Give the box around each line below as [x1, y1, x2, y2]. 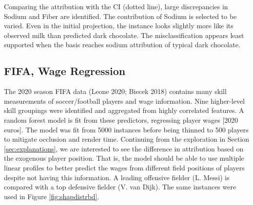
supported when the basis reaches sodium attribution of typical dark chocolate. [4, 39, 240, 50]
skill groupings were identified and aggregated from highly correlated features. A [4, 105, 244, 115]
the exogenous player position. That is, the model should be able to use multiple [4, 153, 244, 163]
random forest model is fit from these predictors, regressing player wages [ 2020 [4, 114, 238, 125]
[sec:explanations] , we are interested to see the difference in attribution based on [4, 143, 244, 153]
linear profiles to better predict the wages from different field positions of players [4, 162, 245, 172]
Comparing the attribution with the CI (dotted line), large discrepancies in [4, 1, 228, 11]
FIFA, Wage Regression [4, 63, 126, 78]
